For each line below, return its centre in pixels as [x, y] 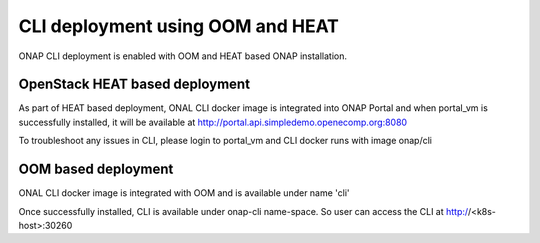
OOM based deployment [96, 169]
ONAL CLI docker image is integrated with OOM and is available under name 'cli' [184, 193]
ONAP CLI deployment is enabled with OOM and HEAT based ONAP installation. [183, 56]
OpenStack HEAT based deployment [134, 84]
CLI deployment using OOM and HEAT [178, 26]
